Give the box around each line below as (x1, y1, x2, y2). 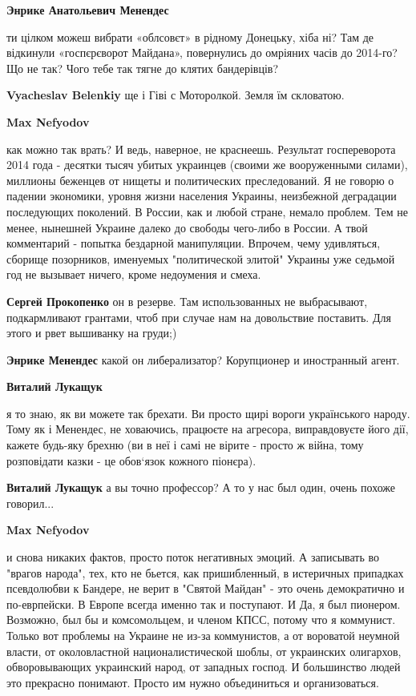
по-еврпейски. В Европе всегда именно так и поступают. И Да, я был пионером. (6, 595, 401, 612)
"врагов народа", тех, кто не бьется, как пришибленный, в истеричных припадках (6, 564, 404, 581)
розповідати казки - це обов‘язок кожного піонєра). (6, 452, 256, 469)
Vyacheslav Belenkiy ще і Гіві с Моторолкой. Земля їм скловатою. (6, 86, 345, 103)
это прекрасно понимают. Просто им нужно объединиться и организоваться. (6, 674, 379, 690)
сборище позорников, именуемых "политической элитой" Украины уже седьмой (6, 250, 395, 267)
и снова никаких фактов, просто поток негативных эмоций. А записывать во (6, 549, 380, 565)
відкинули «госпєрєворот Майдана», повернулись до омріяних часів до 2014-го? (6, 44, 398, 61)
